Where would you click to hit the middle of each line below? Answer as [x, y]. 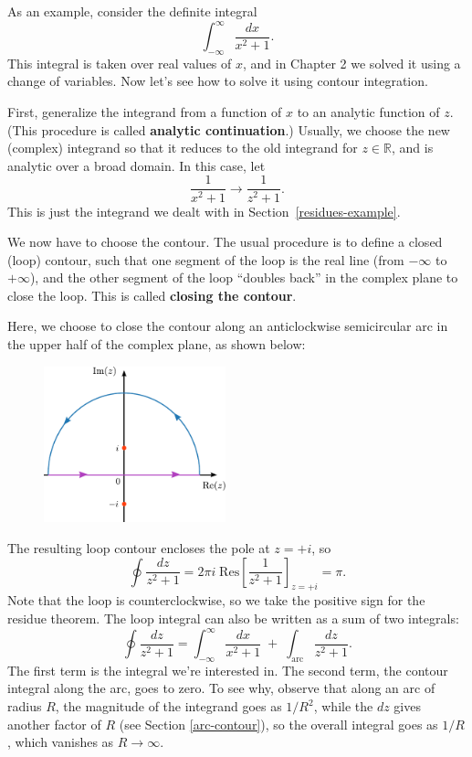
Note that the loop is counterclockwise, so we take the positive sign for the [216, 600]
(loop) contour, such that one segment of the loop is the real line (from [206, 259]
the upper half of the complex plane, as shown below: [157, 344]
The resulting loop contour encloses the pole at [139, 547]
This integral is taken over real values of [120, 63]
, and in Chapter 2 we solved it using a [352, 63]
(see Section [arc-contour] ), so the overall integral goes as [278, 724]
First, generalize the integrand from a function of [145, 112]
